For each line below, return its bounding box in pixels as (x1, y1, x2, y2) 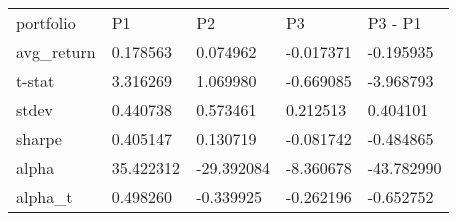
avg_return (16, 40, 96, 63)
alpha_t (16, 185, 73, 208)
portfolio (16, 11, 76, 34)
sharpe (16, 127, 62, 150)
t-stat (16, 69, 55, 92)
